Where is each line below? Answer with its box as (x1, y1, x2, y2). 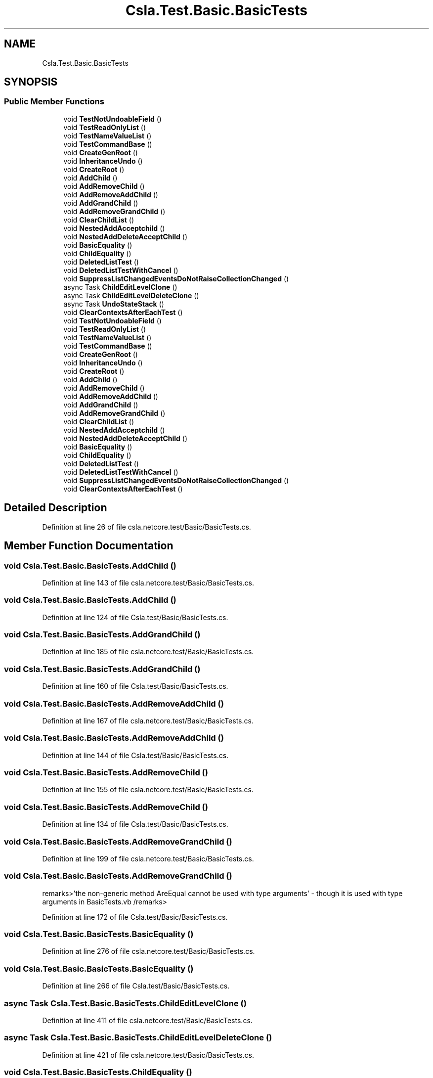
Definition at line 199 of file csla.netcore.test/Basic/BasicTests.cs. (42, 854, 254, 863)
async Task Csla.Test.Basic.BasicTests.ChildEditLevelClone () (4, 998, 247, 1008)
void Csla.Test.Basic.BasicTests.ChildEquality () (4, 1067, 192, 1077)
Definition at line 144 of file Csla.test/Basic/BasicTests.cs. (42, 751, 229, 760)
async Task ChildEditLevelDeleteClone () (63, 291, 199, 300)
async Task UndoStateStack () (63, 299, 164, 308)
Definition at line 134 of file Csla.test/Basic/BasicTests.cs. (42, 820, 228, 829)
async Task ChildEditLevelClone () (63, 282, 177, 291)
